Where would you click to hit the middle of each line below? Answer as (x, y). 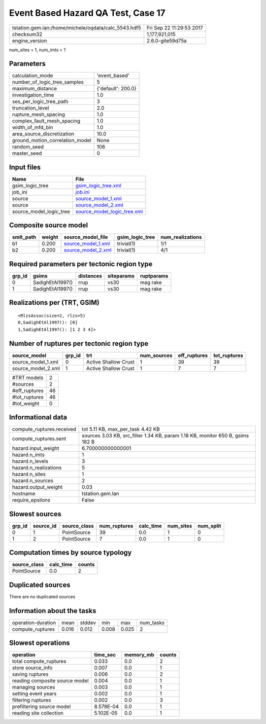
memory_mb (139, 655)
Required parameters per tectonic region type (81, 264)
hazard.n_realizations (37, 468)
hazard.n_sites (29, 474)
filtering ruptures (32, 700)
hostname (24, 494)
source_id (45, 526)
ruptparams (154, 276)
